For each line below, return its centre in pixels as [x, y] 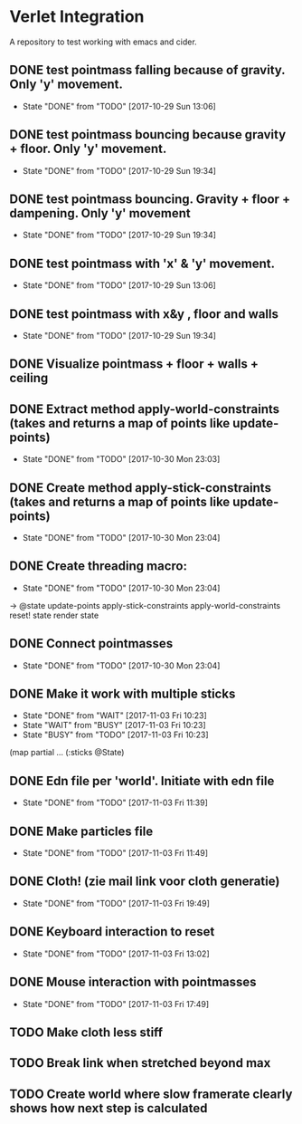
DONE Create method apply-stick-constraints [140, 488]
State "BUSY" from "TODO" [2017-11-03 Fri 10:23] [116, 735]
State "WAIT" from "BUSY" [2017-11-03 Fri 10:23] [114, 725]
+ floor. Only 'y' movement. [88, 149]
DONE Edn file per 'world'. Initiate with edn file [142, 781]
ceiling [29, 378]
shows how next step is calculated [109, 1108]
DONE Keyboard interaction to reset [112, 932]
